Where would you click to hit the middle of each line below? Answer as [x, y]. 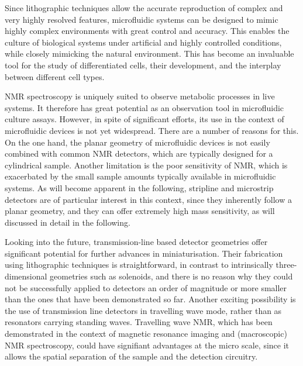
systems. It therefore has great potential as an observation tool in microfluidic [144, 107]
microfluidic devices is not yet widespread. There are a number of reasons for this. [152, 130]
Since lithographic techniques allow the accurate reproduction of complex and [144, 8]
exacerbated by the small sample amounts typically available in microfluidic [140, 176]
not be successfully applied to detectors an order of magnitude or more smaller [146, 287]
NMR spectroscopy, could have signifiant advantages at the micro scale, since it [147, 345]
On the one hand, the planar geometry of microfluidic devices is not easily [137, 142]
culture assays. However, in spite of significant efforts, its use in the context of [144, 119]
